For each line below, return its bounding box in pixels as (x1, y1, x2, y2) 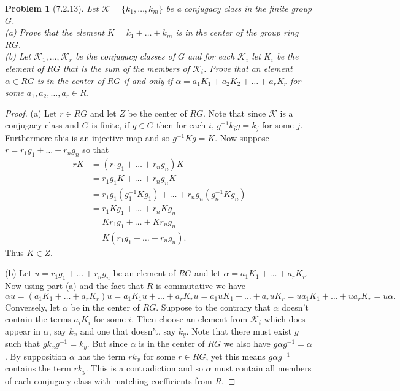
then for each (156, 118, 206, 131)
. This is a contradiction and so (85, 362, 203, 374)
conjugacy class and (5, 118, 79, 131)
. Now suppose (215, 131, 269, 144)
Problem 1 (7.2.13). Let (5, 2, 99, 14)
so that (82, 143, 109, 156)
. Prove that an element (204, 61, 293, 74)
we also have (223, 337, 271, 350)
